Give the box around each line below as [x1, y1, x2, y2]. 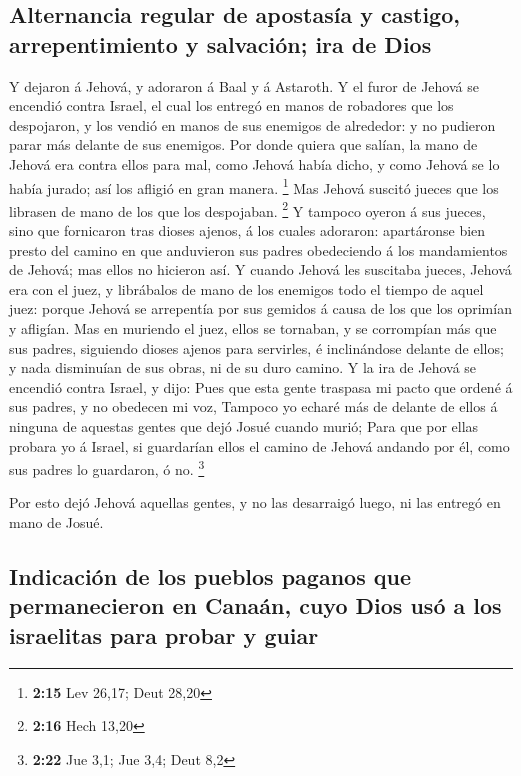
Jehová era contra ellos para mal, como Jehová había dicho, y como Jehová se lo [9, 153, 500, 174]
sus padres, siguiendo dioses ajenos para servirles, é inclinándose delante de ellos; [9, 337, 504, 358]
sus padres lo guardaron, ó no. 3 [9, 456, 205, 479]
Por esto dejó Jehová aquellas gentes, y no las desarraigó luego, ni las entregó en [9, 492, 501, 513]
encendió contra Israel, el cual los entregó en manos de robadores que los [9, 95, 454, 116]
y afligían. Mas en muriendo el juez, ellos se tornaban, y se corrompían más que [9, 318, 497, 339]
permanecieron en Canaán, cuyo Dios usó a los [9, 590, 502, 621]
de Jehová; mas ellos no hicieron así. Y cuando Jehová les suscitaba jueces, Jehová [9, 259, 512, 280]
